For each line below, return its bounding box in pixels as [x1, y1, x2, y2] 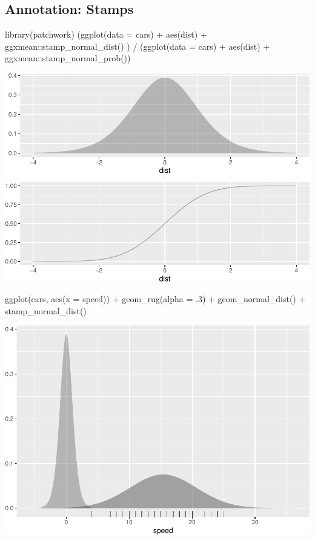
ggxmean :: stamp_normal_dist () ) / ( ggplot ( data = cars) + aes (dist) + [5, 39, 270, 52]
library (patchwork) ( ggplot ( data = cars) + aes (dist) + [5, 28, 207, 41]
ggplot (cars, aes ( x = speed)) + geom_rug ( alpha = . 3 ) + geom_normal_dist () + [5, 292, 306, 305]
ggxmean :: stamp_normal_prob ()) [5, 52, 131, 64]
